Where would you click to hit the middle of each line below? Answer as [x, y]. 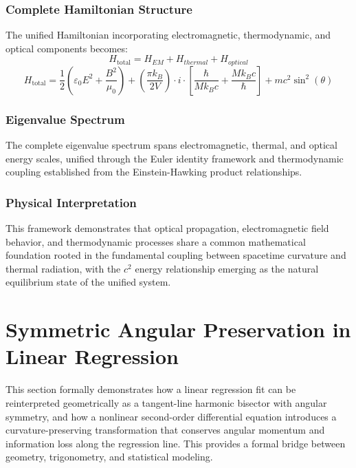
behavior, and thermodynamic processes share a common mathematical [156, 241]
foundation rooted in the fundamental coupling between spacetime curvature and [176, 255]
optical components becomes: [67, 48]
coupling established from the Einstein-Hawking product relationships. [154, 172]
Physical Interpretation [71, 202]
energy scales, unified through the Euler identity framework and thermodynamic [175, 158]
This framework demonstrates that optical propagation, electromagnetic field [167, 228]
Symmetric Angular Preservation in [178, 329]
